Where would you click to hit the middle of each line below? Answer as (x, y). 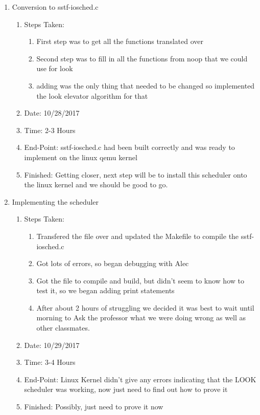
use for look (55, 68)
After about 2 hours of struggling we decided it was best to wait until (145, 307)
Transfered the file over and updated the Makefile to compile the (138, 236)
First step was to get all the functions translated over (120, 41)
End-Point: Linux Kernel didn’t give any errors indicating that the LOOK (140, 379)
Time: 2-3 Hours (50, 130)
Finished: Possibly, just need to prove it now (94, 407)
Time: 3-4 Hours (50, 362)
